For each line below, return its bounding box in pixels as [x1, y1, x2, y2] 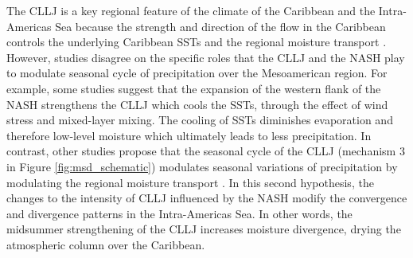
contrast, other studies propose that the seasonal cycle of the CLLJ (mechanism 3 [6, 143, 405, 159]
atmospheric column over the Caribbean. [6, 236, 205, 252]
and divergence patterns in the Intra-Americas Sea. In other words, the [6, 205, 353, 221]
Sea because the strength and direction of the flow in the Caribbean [55, 18, 386, 34]
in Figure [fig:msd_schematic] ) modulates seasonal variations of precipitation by [6, 158, 398, 174]
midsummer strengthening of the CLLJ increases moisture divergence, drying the [6, 221, 401, 237]
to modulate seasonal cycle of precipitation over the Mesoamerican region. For [6, 64, 388, 81]
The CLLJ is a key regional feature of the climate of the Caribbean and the [6, 2, 376, 18]
